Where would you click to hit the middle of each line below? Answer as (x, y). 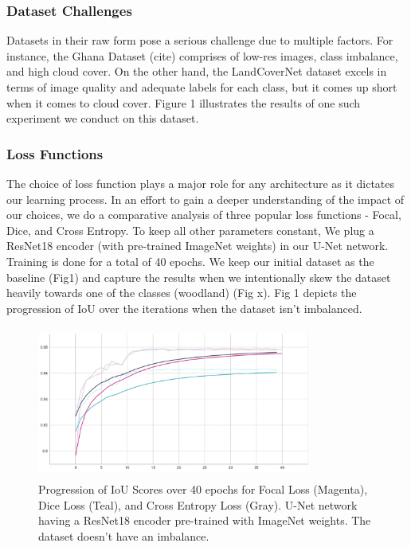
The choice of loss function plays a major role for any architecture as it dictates (201, 183)
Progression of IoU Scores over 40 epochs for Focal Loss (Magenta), (203, 488)
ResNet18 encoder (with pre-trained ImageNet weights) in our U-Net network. (198, 246)
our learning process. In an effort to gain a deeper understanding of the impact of (205, 199)
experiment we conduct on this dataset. (103, 118)
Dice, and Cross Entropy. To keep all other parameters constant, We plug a (190, 230)
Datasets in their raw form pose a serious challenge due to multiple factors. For (200, 40)
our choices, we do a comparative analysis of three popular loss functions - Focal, (204, 215)
